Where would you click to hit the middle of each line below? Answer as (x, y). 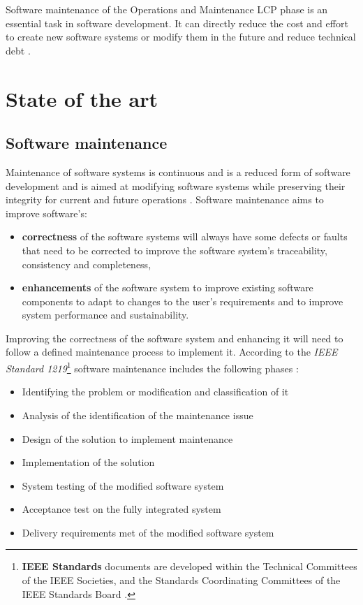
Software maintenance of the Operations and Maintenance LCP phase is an (167, 9)
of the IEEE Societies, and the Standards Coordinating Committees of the (181, 580)
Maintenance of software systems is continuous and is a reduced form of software (178, 172)
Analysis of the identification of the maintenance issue (138, 415)
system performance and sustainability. (105, 315)
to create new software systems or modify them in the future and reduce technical (181, 37)
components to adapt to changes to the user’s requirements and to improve (183, 301)
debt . (18, 50)
